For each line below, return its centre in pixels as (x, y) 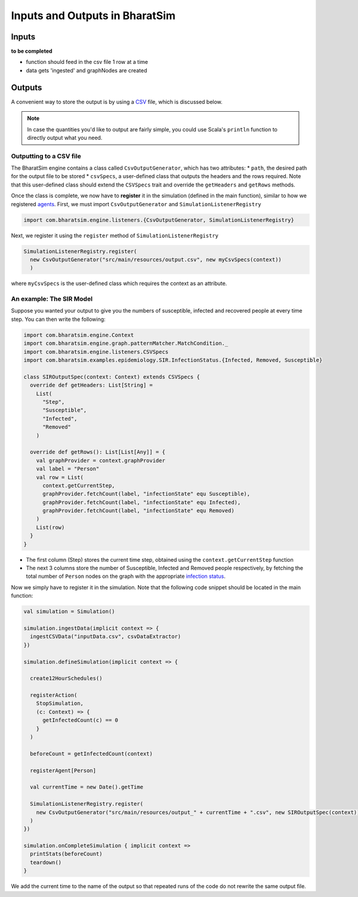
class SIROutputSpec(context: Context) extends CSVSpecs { (112, 377)
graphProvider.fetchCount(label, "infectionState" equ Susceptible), (146, 494)
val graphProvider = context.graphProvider (101, 460)
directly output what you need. (65, 137)
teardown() (46, 862)
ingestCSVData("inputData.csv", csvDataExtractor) (106, 637)
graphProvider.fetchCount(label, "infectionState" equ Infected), (142, 502)
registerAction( (54, 695)
